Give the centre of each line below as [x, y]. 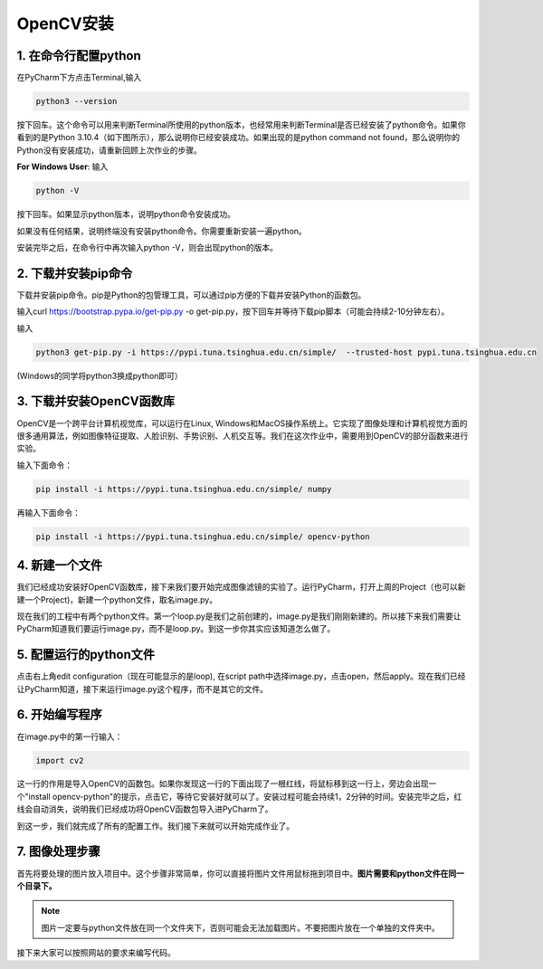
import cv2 [60, 760]
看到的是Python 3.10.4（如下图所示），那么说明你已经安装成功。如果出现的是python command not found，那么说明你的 [238, 138]
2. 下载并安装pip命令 [75, 273]
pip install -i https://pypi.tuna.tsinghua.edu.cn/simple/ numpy [184, 489]
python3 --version [76, 101]
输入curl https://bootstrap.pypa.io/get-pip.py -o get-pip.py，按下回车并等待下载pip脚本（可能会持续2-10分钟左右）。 [233, 311]
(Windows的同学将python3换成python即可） [100, 375]
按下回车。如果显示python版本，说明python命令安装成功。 [126, 214]
